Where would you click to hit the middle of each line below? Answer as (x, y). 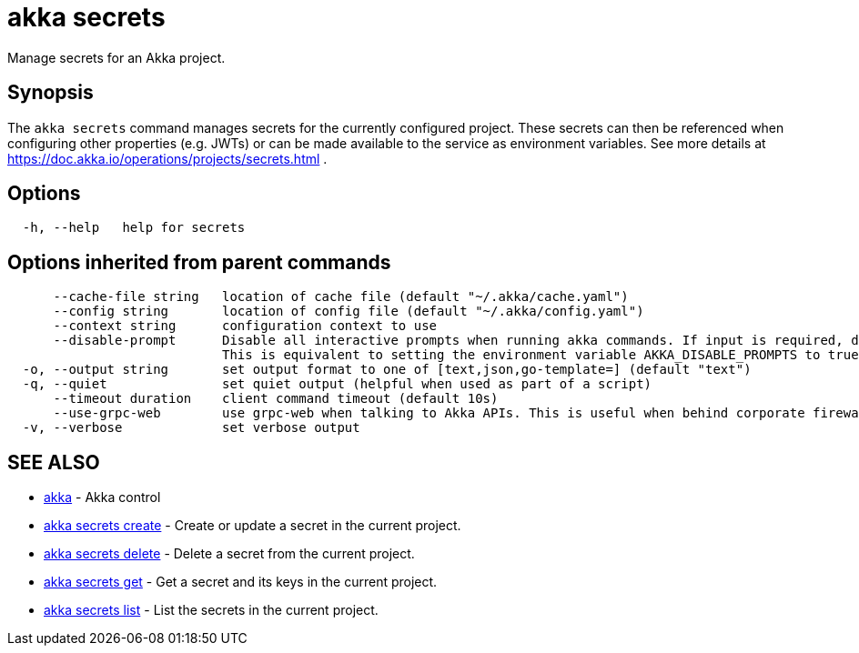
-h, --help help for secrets (134, 228)
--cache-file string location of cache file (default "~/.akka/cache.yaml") (341, 297)
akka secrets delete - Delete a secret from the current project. (229, 554)
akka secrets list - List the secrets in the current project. (211, 610)
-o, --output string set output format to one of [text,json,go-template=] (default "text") (387, 370)
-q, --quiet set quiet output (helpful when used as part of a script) (337, 384)
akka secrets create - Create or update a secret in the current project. (253, 526)
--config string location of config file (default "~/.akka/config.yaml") (349, 311)
